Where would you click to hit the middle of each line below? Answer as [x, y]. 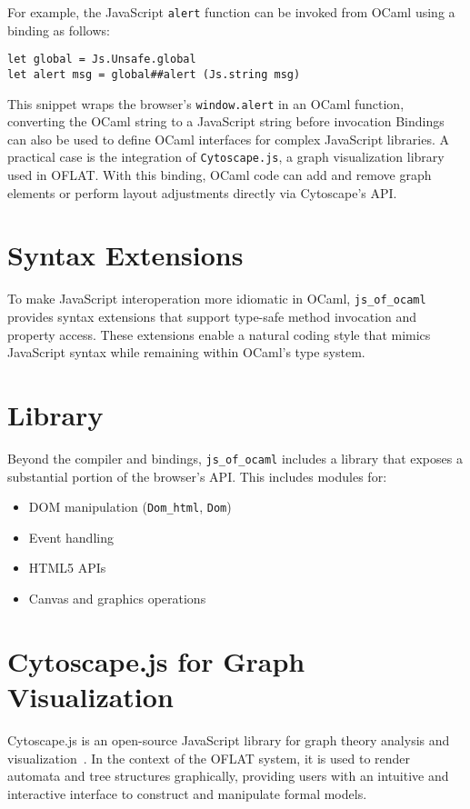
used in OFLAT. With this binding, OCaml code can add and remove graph [220, 175]
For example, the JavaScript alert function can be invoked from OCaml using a [231, 12]
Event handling [71, 537]
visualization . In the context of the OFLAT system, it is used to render [209, 758]
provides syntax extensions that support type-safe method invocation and [212, 317]
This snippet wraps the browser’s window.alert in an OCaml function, [206, 103]
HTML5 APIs [67, 568]
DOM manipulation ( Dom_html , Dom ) [130, 507]
